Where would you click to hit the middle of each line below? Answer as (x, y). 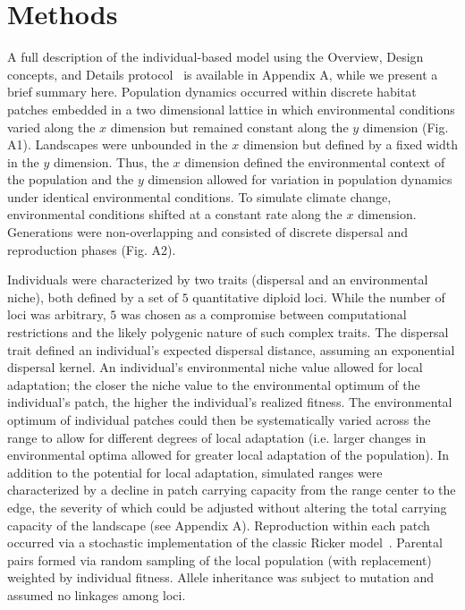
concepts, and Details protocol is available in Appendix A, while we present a (223, 74)
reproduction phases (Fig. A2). (92, 249)
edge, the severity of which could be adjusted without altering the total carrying (227, 507)
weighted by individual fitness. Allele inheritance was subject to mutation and (221, 577)
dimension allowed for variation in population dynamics (300, 179)
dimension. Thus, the (111, 161)
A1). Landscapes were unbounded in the (118, 144)
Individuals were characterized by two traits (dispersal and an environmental (218, 280)
